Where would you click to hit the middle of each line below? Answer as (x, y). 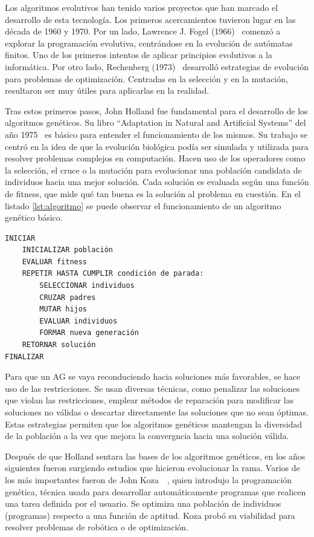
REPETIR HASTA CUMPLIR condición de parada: (113, 274)
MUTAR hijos (63, 309)
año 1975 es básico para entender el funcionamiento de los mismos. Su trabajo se (156, 134)
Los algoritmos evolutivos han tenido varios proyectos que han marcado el (142, 7)
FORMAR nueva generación (89, 333)
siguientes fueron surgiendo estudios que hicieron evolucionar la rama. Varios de (152, 468)
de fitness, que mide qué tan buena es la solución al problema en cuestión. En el (153, 193)
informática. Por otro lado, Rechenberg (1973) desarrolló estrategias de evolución (157, 66)
